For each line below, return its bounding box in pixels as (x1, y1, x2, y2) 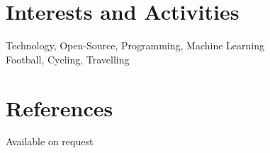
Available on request (6, 134, 94, 149)
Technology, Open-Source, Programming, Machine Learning (6, 38, 264, 53)
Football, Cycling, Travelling (6, 51, 130, 66)
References (6, 93, 113, 122)
